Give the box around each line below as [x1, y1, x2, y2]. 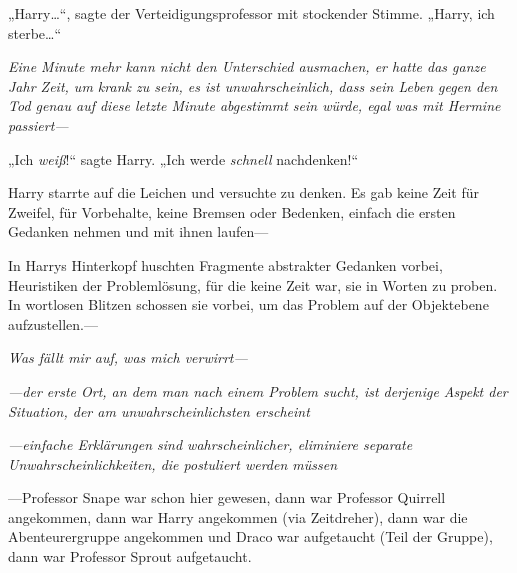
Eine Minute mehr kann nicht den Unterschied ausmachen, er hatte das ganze [8, 56, 486, 77]
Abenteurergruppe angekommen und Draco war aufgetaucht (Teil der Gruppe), [8, 526, 493, 547]
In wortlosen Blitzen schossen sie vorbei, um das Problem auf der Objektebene [8, 294, 489, 315]
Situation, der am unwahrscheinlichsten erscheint [8, 400, 310, 421]
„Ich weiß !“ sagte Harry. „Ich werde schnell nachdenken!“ [8, 148, 358, 169]
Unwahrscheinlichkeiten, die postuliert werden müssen [8, 453, 338, 474]
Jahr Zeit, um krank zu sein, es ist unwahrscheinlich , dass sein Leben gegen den [8, 75, 498, 96]
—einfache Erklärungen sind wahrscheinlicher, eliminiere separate [8, 434, 413, 455]
